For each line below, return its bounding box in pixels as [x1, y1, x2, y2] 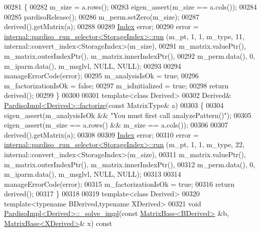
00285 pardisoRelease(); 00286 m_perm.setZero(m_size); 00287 [4, 11, 200, 22]
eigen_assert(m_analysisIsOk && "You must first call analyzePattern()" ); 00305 [4, 109, 251, 120]
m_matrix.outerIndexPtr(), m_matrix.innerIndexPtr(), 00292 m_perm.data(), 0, [4, 50, 255, 61]
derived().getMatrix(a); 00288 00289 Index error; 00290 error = [4, 21, 199, 32]
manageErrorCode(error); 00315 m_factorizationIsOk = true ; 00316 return [4, 178, 235, 189]
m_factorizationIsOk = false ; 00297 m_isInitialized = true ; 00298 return [4, 80, 229, 90]
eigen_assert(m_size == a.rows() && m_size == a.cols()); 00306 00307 [4, 120, 228, 130]
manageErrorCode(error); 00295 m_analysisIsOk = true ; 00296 [4, 70, 199, 81]
